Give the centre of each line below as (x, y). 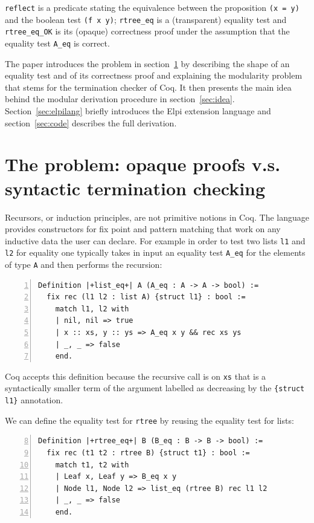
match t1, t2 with (92, 465)
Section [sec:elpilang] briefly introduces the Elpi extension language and (138, 111)
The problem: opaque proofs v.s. (143, 164)
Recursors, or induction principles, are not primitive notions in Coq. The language (157, 217)
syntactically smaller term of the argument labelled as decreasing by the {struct (155, 388)
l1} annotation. (34, 400)
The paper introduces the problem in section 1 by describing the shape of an (147, 63)
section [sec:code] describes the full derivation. (91, 122)
